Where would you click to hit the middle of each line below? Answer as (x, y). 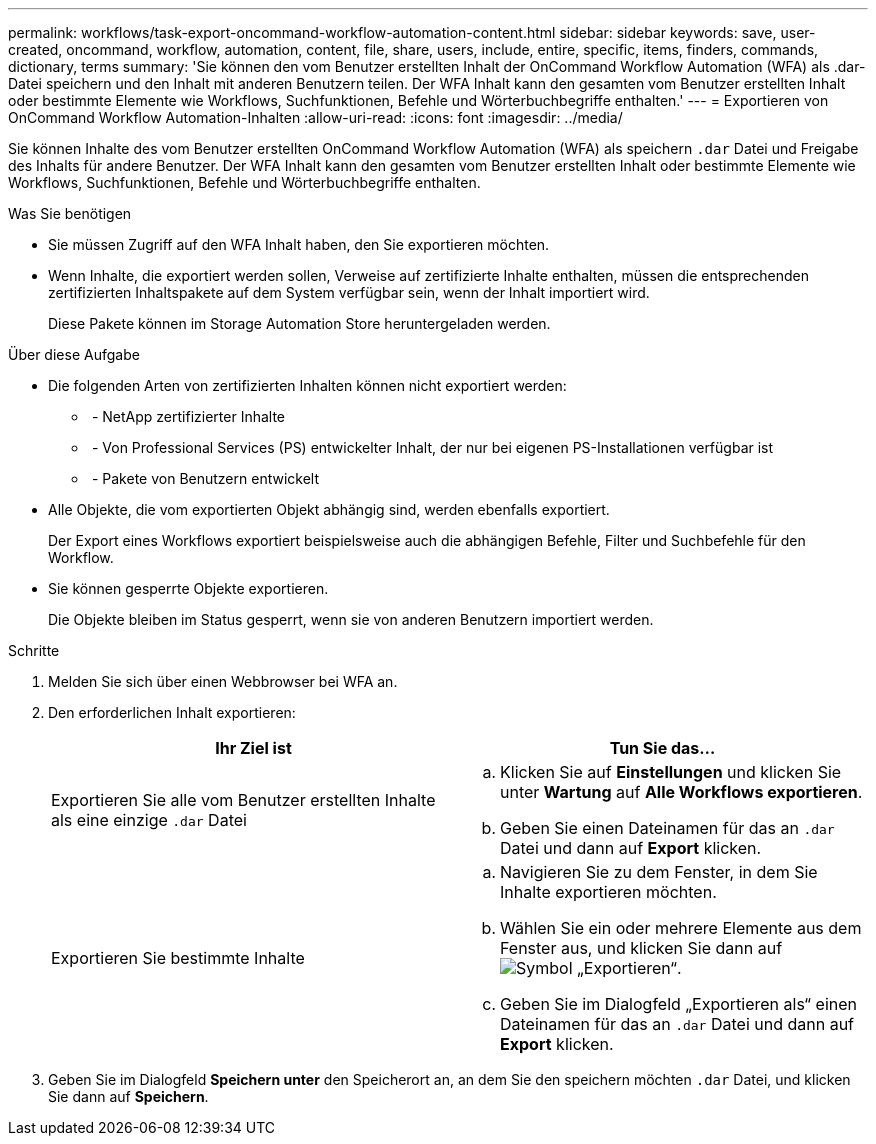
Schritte (34, 650)
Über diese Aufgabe (74, 354)
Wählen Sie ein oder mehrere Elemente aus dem (681, 928)
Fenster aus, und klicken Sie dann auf (641, 948)
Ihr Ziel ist (253, 748)
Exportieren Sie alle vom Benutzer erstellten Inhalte (243, 800)
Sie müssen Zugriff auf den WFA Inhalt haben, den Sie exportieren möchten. (299, 244)
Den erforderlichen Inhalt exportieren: (172, 712)
